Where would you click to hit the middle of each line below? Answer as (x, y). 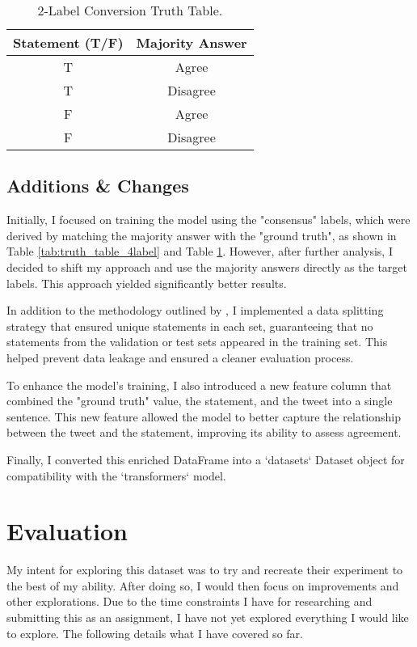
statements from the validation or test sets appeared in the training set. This (197, 342)
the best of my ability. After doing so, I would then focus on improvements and (203, 585)
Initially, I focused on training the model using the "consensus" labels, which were (208, 220)
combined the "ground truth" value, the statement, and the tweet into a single (200, 401)
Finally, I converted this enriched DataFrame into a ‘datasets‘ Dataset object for (206, 459)
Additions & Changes (98, 186)
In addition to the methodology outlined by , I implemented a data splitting (195, 310)
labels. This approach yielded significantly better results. (147, 283)
